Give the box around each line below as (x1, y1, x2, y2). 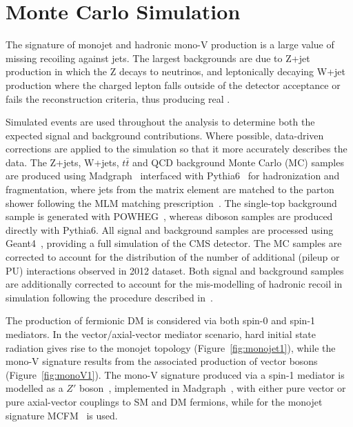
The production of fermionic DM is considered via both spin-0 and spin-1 (6, 313, 316, 328)
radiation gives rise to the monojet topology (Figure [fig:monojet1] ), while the (6, 340, 336, 355)
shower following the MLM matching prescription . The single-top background (6, 195, 337, 210)
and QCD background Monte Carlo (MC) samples (132, 155, 344, 169)
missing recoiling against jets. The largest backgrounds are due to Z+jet (6, 50, 310, 65)
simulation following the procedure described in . (6, 290, 213, 304)
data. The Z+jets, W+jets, (6, 155, 119, 169)
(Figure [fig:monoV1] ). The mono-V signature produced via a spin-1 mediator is (6, 367, 345, 381)
